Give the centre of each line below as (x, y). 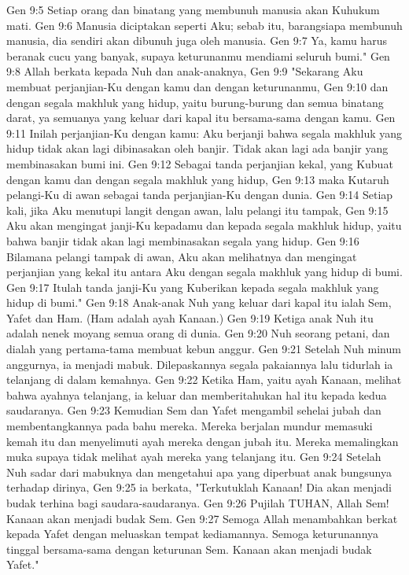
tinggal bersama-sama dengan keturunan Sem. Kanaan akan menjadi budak (189, 549)
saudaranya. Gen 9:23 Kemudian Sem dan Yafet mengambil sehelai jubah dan (194, 410)
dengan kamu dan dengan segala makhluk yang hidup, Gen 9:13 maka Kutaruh (198, 179)
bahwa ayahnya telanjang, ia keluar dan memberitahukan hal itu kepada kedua (197, 394)
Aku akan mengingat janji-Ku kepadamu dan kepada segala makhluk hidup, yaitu (204, 225)
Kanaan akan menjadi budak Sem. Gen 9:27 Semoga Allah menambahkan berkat (202, 518)
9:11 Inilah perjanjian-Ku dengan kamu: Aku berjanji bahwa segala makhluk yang (204, 133)
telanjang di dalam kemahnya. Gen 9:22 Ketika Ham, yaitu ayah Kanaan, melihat (204, 380)
